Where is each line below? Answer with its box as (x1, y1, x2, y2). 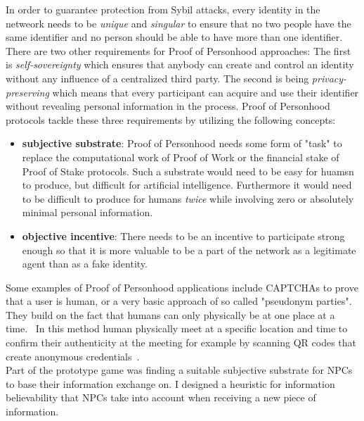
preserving (6, 84, 49, 99)
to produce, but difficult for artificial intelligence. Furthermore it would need (22, 177, 352, 192)
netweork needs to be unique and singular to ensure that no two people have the (6, 15, 351, 30)
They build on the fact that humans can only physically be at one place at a (6, 307, 335, 322)
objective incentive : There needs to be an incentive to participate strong (22, 228, 345, 243)
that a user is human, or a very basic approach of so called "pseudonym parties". (6, 294, 352, 308)
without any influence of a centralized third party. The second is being (6, 70, 309, 85)
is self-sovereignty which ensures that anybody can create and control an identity (6, 57, 354, 72)
